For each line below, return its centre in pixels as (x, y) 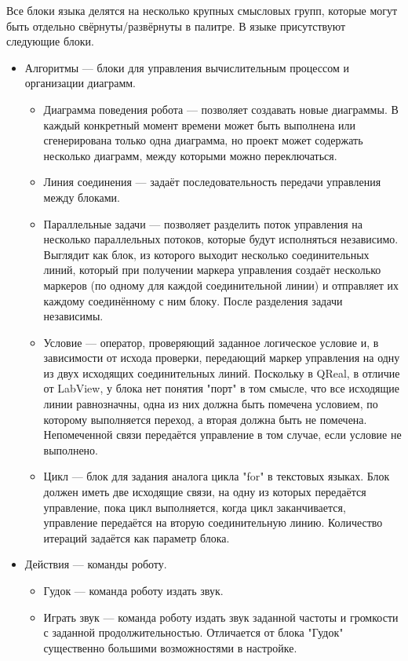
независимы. (73, 316)
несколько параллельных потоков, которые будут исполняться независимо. (221, 239)
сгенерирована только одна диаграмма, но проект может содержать (203, 140)
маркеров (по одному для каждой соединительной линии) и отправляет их (221, 285)
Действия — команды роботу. (96, 564)
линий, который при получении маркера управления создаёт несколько (212, 270)
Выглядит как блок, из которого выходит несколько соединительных (206, 254)
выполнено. (71, 449)
